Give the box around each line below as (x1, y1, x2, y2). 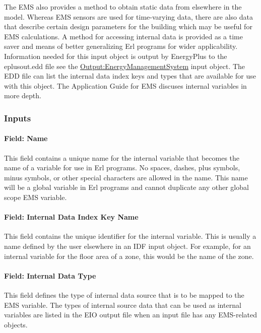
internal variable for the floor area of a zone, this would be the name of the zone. (4, 250, 254, 261)
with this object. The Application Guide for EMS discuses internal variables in (4, 80, 247, 91)
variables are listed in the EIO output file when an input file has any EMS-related (4, 309, 257, 320)
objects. (4, 319, 28, 329)
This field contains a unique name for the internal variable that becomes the (4, 152, 240, 163)
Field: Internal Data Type (4, 270, 96, 281)
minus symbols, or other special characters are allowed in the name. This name (4, 172, 248, 182)
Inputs (4, 111, 31, 124)
